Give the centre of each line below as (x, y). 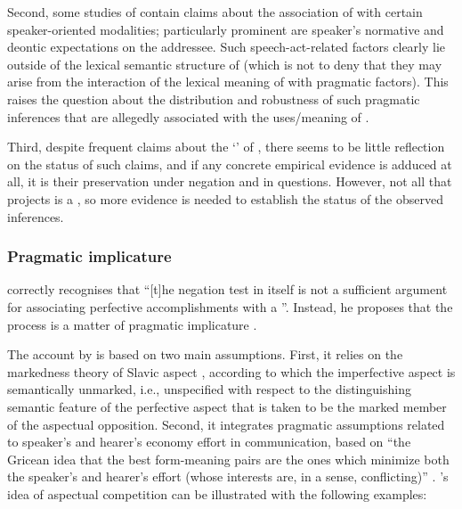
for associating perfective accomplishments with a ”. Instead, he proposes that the (230, 306)
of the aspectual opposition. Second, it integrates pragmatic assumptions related (226, 424)
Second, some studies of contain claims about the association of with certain (215, 12)
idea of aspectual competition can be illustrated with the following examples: (217, 493)
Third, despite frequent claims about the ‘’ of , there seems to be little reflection (226, 147)
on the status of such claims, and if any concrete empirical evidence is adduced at (230, 164)
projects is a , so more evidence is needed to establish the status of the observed (225, 198)
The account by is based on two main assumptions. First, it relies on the (205, 354)
